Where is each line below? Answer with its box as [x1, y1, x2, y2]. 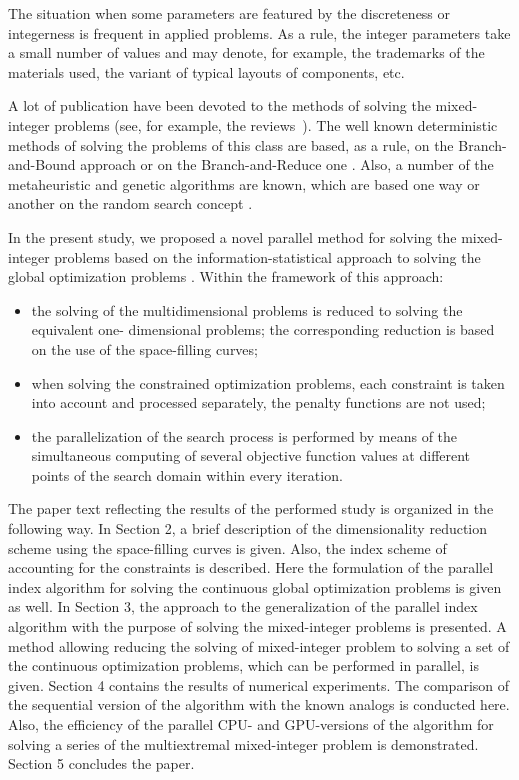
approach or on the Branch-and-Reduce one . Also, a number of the [80, 154, 494, 175]
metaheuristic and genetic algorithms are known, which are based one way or [8, 173, 480, 194]
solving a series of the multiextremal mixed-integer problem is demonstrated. [8, 733, 479, 754]
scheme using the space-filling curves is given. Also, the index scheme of [8, 537, 447, 558]
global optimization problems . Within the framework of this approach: [8, 266, 444, 287]
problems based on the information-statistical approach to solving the [54, 246, 481, 267]
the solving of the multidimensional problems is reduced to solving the [31, 299, 463, 320]
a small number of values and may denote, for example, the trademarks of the [8, 42, 485, 63]
